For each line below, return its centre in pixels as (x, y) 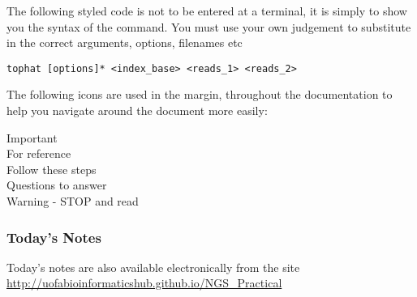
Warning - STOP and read (73, 201)
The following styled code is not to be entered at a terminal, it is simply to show (207, 11)
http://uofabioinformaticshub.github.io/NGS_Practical (144, 283)
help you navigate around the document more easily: (137, 110)
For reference (39, 153)
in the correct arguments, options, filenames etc (125, 42)
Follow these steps (52, 169)
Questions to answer (57, 185)
